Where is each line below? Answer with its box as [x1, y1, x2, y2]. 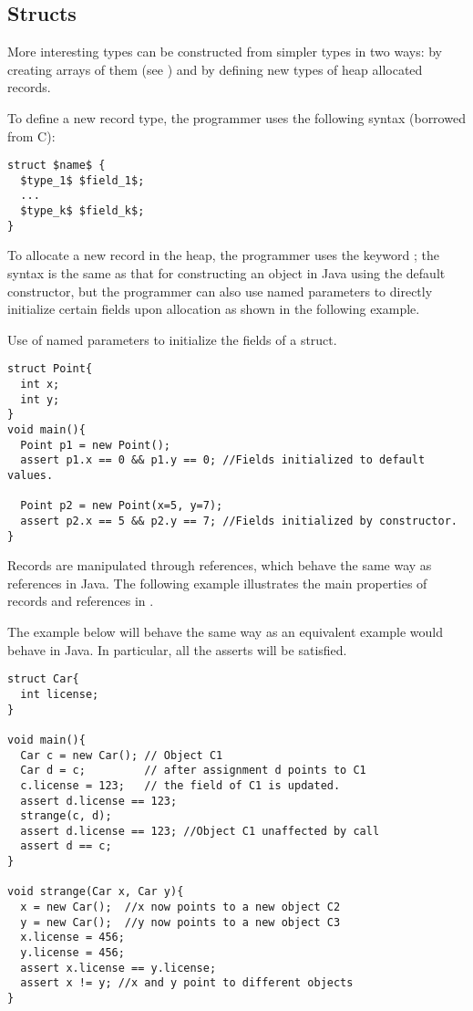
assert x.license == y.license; [20, 961, 217, 975]
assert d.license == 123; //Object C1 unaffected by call [20, 824, 380, 838]
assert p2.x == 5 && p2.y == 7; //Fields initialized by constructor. [20, 514, 458, 527]
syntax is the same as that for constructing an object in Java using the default [7, 264, 446, 283]
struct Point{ [7, 362, 93, 376]
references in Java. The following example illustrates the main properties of [7, 573, 427, 592]
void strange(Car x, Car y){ [7, 885, 184, 899]
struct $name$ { [7, 159, 106, 172]
